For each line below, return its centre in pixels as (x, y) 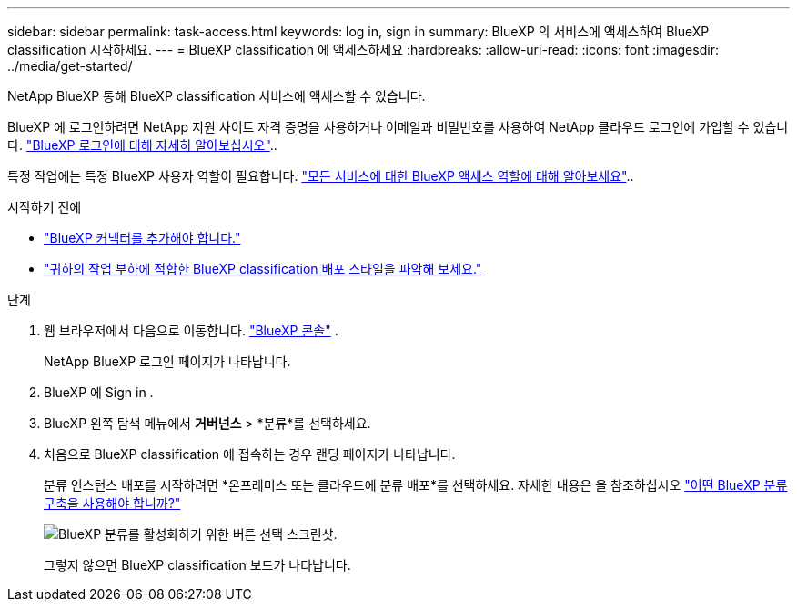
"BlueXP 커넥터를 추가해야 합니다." (142, 238)
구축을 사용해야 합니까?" (112, 503)
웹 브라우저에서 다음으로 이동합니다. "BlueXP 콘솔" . (191, 330)
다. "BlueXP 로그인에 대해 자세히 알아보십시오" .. (142, 145)
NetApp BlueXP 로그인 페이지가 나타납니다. (167, 361)
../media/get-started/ (70, 66)
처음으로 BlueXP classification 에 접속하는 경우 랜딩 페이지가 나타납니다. (250, 454)
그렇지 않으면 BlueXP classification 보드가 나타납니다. (197, 565)
